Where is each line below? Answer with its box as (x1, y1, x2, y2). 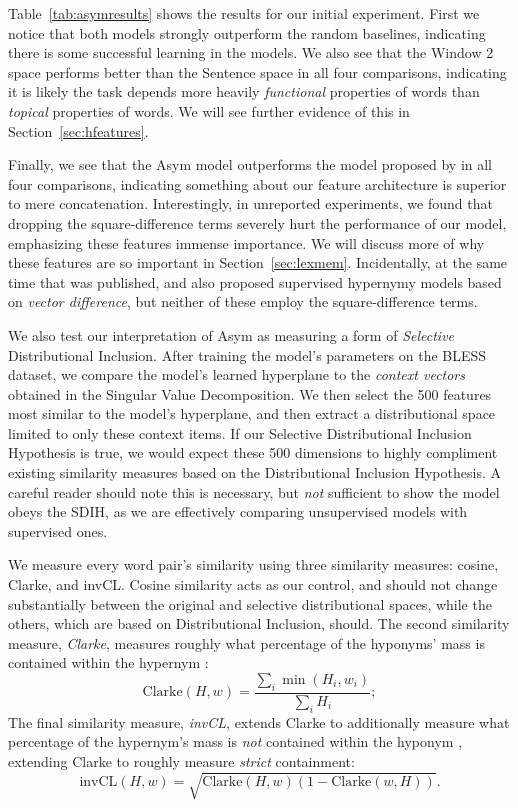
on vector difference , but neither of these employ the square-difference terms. (8, 291, 478, 312)
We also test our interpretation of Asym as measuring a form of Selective (8, 324, 455, 345)
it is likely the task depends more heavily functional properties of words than (8, 81, 480, 102)
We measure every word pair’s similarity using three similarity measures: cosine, (8, 554, 499, 575)
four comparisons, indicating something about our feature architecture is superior (8, 173, 507, 194)
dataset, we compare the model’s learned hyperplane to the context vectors (8, 364, 466, 385)
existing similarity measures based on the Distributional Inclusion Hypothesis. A (8, 462, 501, 483)
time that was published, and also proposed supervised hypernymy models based (8, 271, 502, 292)
